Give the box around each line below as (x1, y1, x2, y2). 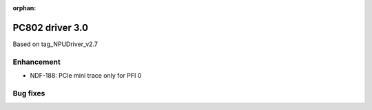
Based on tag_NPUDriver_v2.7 (12, 40, 98, 48)
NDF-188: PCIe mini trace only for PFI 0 (30, 71, 142, 80)
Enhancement (12, 57, 61, 67)
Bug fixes (12, 88, 45, 98)
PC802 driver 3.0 (12, 21, 89, 34)
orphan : (12, 4, 37, 12)
